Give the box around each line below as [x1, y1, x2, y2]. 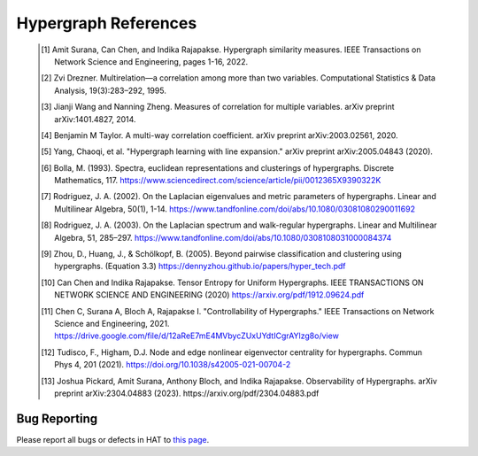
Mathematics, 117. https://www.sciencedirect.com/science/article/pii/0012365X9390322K [54, 175, 382, 186]
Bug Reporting [16, 411, 98, 426]
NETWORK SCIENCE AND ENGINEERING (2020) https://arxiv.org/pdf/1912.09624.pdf [54, 290, 365, 300]
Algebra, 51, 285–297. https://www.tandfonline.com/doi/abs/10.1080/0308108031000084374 [54, 232, 392, 243]
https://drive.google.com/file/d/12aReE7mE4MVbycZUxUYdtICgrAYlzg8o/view [54, 330, 340, 341]
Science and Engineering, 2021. [54, 318, 170, 328]
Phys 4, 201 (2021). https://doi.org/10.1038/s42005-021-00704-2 [54, 359, 291, 370]
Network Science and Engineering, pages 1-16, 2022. [54, 56, 249, 66]
